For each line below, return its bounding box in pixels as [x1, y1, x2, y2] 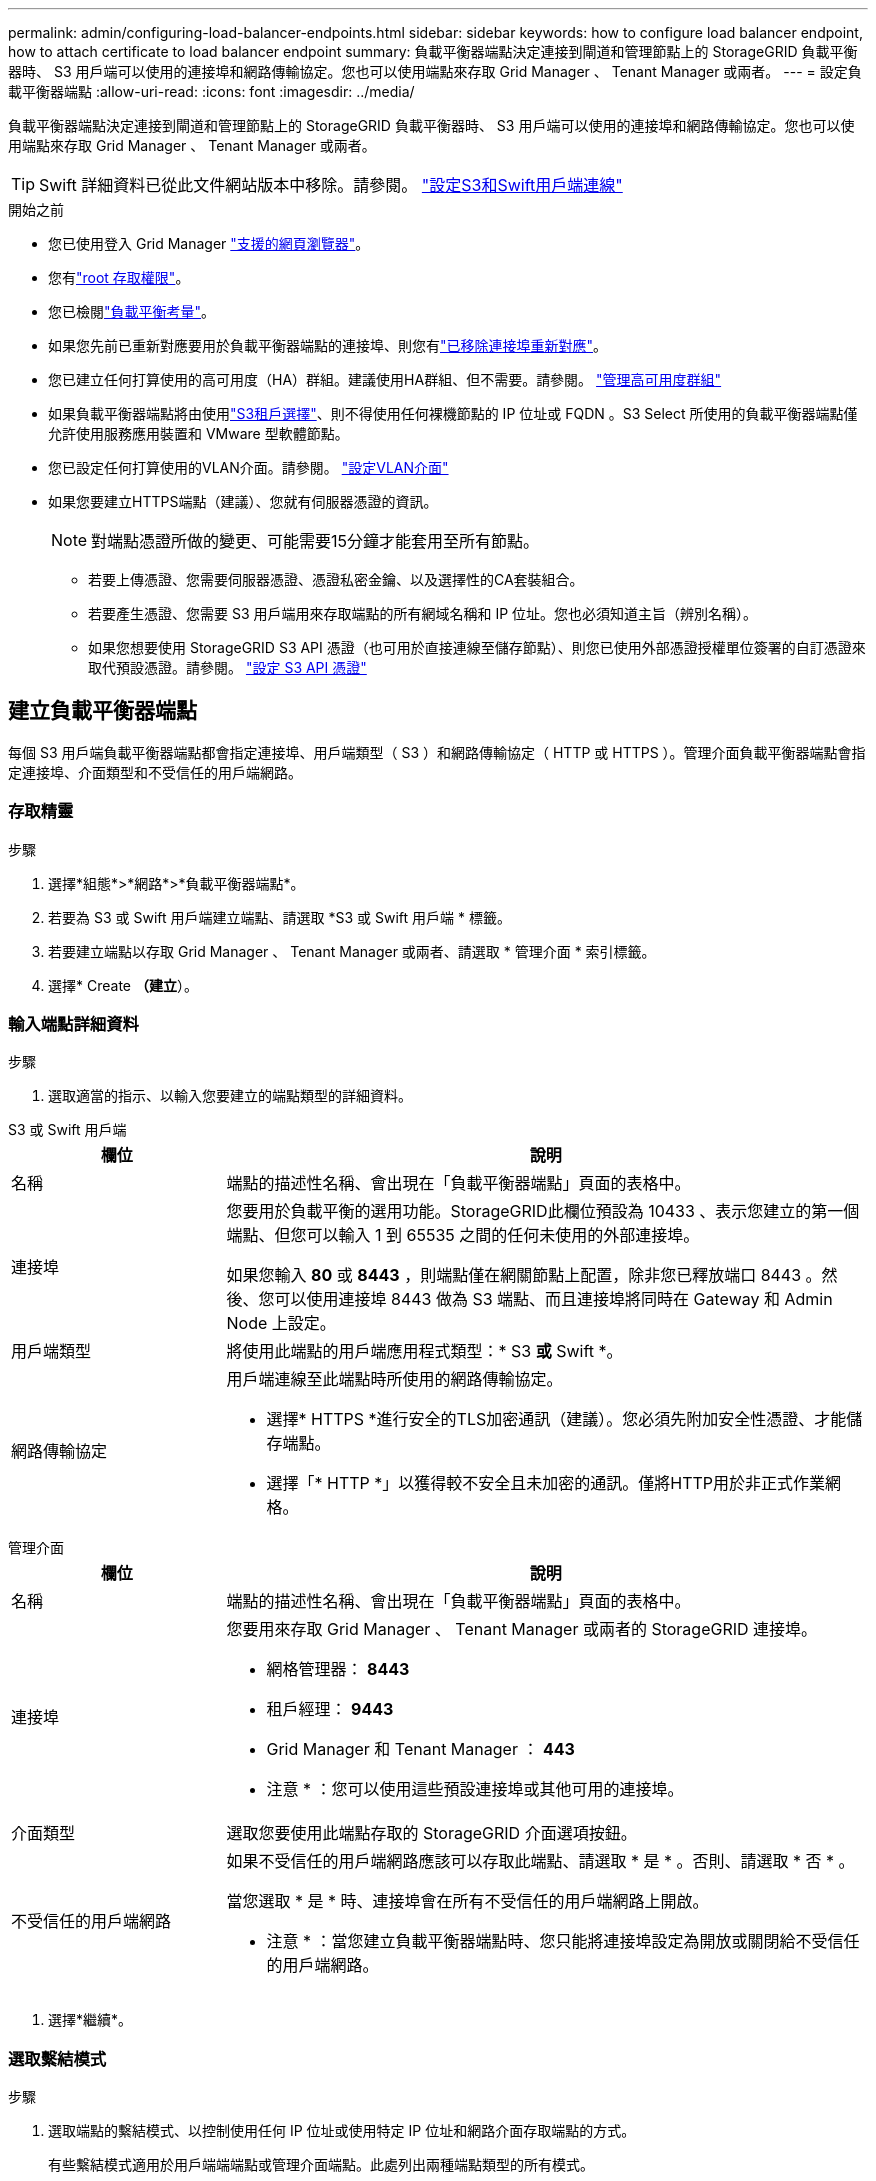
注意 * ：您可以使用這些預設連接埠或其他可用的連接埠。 [266, 1779, 684, 1800]
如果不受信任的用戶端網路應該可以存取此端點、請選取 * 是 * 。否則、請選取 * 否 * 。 [226, 1851, 855, 1872]
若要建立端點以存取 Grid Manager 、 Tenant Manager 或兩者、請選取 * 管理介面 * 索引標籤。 [48, 942, 656, 960]
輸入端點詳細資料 [8, 1013, 139, 1034]
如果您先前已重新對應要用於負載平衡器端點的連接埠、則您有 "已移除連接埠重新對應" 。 [48, 337, 608, 354]
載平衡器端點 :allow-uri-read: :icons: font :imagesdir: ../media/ [8, 83, 415, 100]
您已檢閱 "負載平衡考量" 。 [48, 303, 216, 320]
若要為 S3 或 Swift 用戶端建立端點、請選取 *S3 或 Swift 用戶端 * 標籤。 [48, 908, 511, 926]
